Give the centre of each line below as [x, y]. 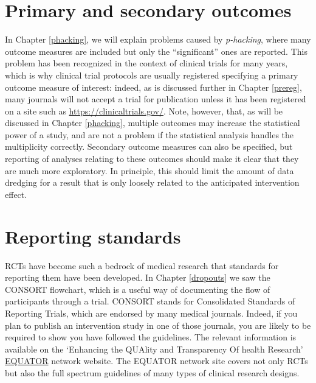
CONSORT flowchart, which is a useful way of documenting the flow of [138, 289]
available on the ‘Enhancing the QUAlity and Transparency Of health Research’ [154, 349]
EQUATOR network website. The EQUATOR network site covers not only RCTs [156, 361]
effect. [16, 194]
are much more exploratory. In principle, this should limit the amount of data [149, 170]
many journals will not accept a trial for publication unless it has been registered [156, 99]
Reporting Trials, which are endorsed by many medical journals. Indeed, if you [151, 313]
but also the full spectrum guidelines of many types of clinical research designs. [152, 372]
